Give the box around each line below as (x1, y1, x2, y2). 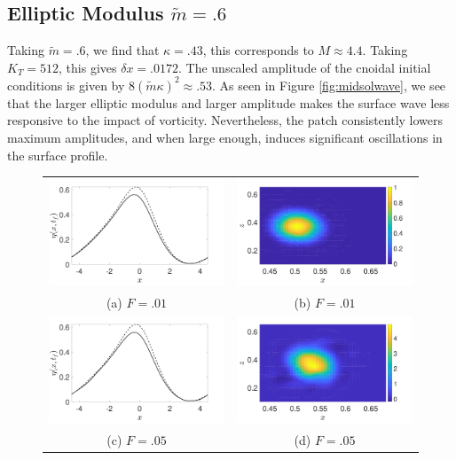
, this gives (59, 58, 117, 76)
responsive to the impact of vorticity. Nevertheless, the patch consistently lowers (7, 111, 444, 129)
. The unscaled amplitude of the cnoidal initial (178, 58, 431, 76)
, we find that (85, 41, 160, 59)
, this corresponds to (202, 41, 314, 59)
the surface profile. (7, 145, 108, 164)
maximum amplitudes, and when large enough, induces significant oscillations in (7, 129, 443, 147)
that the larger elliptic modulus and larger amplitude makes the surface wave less (7, 93, 450, 112)
